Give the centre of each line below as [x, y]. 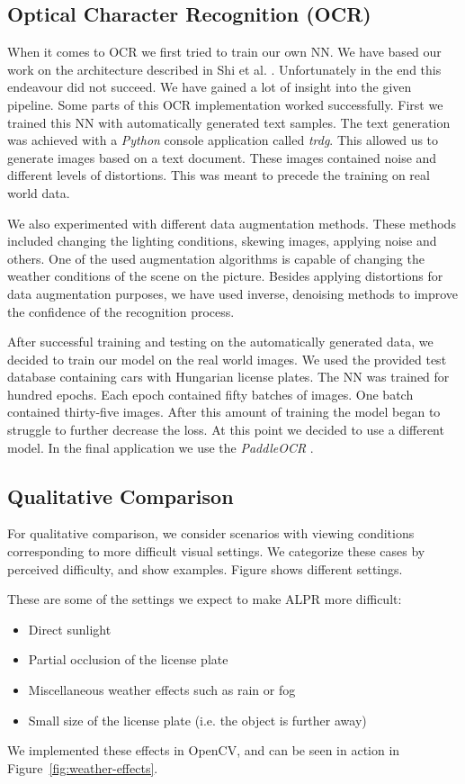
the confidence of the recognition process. [121, 311]
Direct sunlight [70, 629]
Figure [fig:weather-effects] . [83, 767]
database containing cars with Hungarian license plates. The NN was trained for [228, 377]
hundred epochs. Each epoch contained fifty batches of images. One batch [210, 394]
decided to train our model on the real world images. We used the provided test [227, 359]
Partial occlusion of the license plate [128, 659]
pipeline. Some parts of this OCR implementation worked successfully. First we [225, 104]
